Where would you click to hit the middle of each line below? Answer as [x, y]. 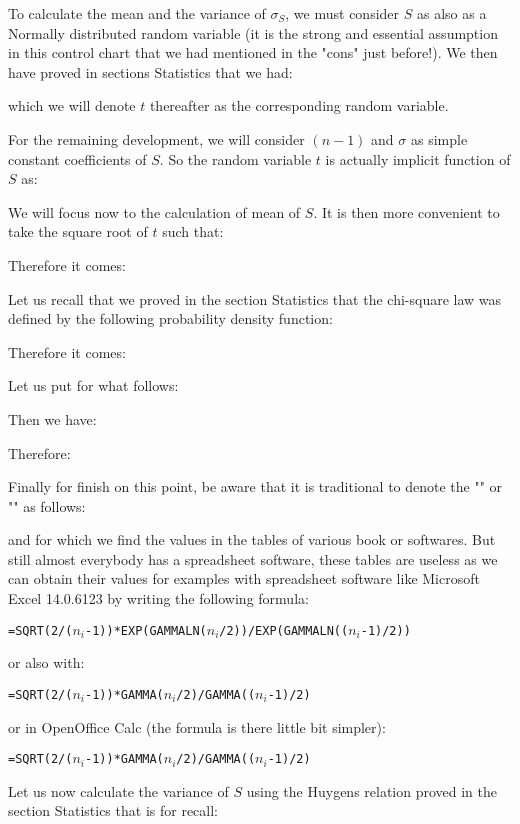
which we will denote [72, 105]
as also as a [451, 13]
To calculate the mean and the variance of [137, 13]
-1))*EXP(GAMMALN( [146, 630]
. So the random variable [235, 158]
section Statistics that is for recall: [113, 810]
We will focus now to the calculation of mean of [154, 211]
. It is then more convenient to [406, 211]
